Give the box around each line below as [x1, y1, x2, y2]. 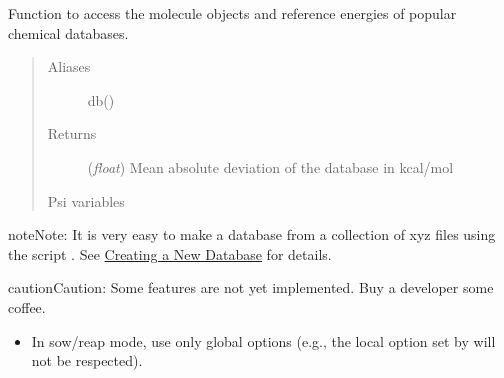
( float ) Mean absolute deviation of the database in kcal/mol [87, 156, 454, 177]
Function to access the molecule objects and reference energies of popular [8, 3, 457, 23]
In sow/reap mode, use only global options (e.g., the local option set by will [31, 330, 496, 351]
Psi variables [47, 190, 125, 211]
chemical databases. [8, 22, 129, 43]
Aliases [47, 56, 91, 77]
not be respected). [31, 350, 143, 371]
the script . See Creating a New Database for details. [8, 243, 332, 264]
